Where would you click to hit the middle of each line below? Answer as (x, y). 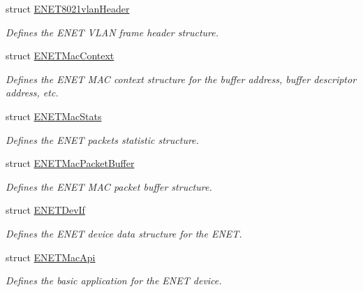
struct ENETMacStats (54, 116)
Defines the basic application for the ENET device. (114, 280)
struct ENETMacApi (51, 257)
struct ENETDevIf (45, 210)
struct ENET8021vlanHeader (68, 8)
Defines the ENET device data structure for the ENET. (124, 233)
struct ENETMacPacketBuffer (70, 163)
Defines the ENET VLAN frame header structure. (112, 32)
